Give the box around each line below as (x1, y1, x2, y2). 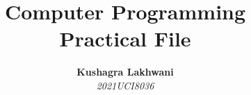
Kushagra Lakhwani (76, 64, 174, 79)
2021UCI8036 (96, 78, 154, 92)
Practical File (59, 24, 191, 53)
